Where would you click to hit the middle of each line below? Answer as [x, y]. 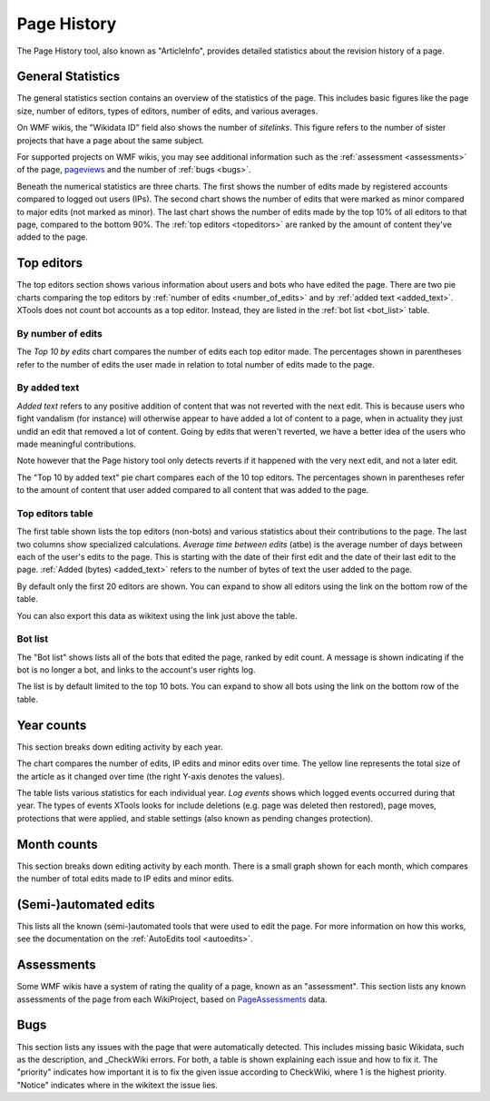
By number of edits [60, 333]
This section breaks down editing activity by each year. [120, 747]
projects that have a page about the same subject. [110, 140]
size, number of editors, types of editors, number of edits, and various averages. [167, 111]
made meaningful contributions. [76, 444]
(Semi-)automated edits [86, 904]
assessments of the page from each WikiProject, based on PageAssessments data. [172, 999]
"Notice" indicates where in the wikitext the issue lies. [117, 1085]
